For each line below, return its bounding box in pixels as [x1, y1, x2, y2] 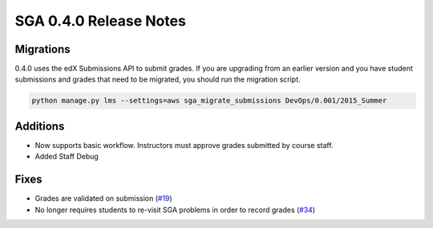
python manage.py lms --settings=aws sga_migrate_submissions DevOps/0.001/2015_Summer [31, 96, 387, 106]
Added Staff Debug [34, 152, 99, 162]
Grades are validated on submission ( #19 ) [34, 194, 172, 203]
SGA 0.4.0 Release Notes [14, 12, 186, 30]
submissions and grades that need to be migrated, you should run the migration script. [14, 74, 301, 84]
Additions [14, 119, 65, 133]
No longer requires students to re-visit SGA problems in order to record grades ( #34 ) [34, 205, 316, 214]
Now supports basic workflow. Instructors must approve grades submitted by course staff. [34, 140, 334, 150]
